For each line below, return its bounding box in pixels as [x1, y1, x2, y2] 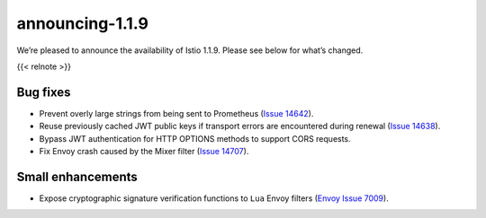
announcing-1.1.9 [16, 13, 148, 33]
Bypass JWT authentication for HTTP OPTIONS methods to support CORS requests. [39, 133, 351, 144]
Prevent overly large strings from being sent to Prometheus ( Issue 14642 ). [39, 108, 314, 118]
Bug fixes [16, 84, 71, 100]
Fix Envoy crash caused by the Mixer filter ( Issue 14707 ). [39, 146, 249, 157]
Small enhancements [16, 169, 139, 184]
